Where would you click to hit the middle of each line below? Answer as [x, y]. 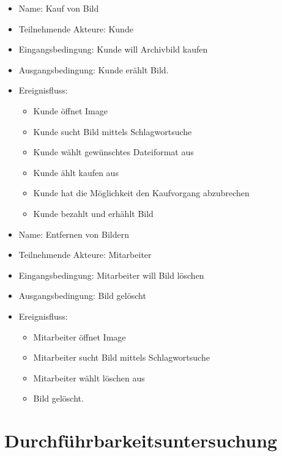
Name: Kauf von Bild [59, 8]
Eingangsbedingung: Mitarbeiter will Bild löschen [111, 275]
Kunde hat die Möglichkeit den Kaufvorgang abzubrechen [141, 193]
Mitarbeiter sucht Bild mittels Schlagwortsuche [121, 357]
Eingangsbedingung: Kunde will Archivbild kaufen [113, 49]
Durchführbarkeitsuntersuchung [141, 440]
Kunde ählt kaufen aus [76, 172]
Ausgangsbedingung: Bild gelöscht [82, 296]
